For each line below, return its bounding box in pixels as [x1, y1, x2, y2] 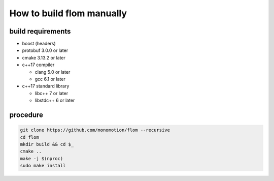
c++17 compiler [22, 62, 55, 68]
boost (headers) [22, 41, 56, 47]
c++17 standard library [22, 83, 70, 89]
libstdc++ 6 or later [35, 97, 75, 104]
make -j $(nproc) [20, 156, 63, 161]
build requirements [9, 27, 71, 36]
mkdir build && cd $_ [20, 141, 74, 147]
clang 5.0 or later [35, 69, 71, 75]
